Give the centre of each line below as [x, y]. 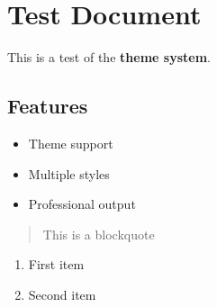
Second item [62, 294]
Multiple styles [69, 173]
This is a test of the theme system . [109, 57]
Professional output [82, 204]
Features [48, 106]
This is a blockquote [99, 234]
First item [56, 264]
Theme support [71, 143]
